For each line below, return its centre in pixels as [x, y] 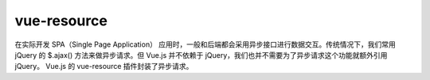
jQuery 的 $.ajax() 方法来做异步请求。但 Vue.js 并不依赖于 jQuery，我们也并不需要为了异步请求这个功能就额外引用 [201, 55]
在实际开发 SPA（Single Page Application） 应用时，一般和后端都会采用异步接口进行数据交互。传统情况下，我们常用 [205, 44]
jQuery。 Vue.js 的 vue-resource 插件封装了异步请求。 [104, 67]
